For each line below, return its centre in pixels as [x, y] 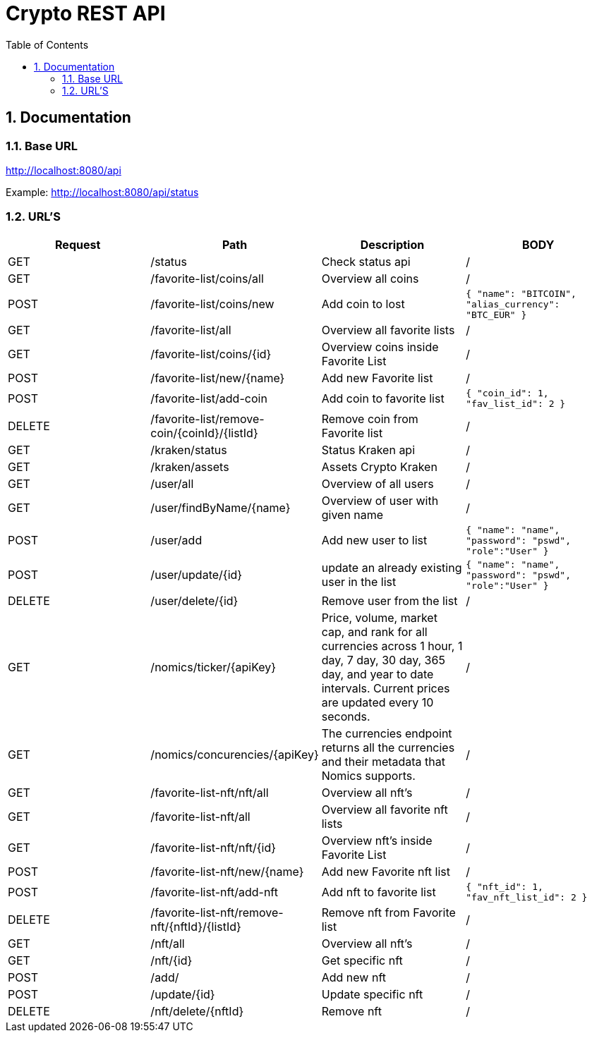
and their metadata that [383, 761]
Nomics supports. [368, 775]
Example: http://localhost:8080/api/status [102, 192]
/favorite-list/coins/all [207, 278]
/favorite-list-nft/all [200, 816]
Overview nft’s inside [377, 840]
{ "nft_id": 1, [505, 886]
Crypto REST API [86, 13]
